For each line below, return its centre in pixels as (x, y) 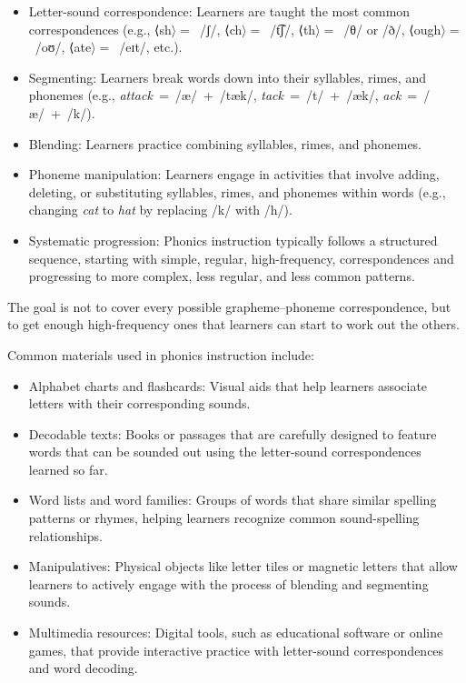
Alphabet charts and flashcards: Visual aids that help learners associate (228, 385)
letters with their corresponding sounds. (139, 403)
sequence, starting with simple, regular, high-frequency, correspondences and (241, 258)
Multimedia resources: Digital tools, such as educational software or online (236, 633)
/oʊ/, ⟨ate (63, 47)
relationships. (65, 535)
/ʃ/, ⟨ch (221, 29)
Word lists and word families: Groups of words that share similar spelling (233, 500)
